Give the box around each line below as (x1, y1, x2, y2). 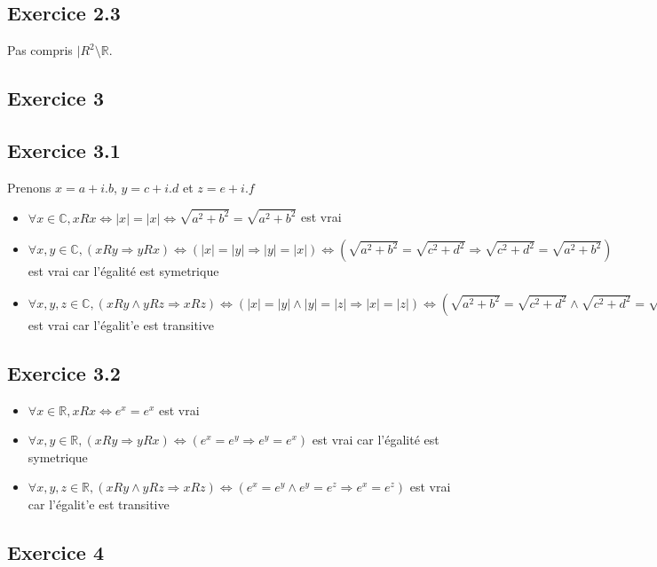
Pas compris (7, 41, 73, 59)
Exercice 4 (7, 539, 104, 565)
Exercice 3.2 (7, 358, 121, 386)
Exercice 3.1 (7, 136, 121, 163)
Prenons (7, 177, 51, 196)
